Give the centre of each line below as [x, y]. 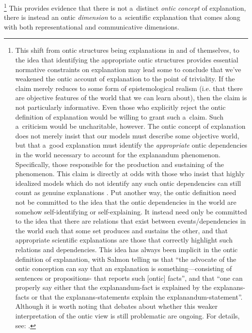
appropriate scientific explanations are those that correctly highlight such [124, 240]
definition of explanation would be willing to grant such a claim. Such [119, 116]
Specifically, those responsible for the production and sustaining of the [120, 164]
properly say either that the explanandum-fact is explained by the [113, 287]
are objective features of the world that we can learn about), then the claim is [131, 98]
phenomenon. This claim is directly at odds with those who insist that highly [130, 174]
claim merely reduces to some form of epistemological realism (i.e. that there [129, 88]
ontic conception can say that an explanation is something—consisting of [124, 268]
